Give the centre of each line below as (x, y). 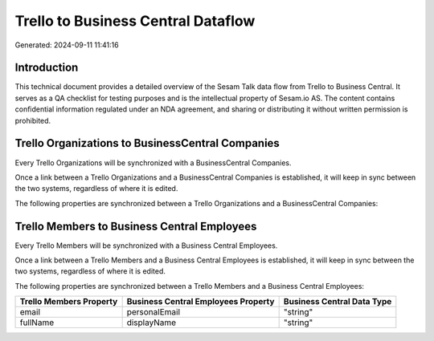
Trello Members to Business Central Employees (136, 226)
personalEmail (154, 312)
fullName (37, 323)
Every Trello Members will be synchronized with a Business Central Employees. (146, 246)
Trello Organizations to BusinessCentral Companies (147, 143)
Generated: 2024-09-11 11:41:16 (67, 45)
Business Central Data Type (338, 302)
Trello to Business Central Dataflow (135, 21)
